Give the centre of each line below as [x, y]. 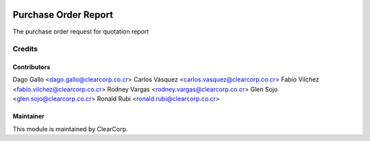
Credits [25, 49]
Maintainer [28, 116]
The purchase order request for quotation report [81, 31]
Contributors [32, 67]
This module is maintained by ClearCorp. [70, 129]
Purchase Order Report [63, 15]
